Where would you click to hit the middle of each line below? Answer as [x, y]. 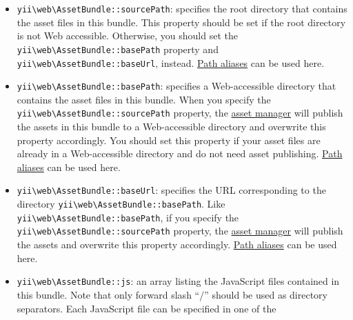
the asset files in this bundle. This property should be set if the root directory [181, 22]
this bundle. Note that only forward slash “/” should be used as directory [172, 294]
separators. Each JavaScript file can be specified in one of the [147, 308]
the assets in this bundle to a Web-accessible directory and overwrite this [171, 127]
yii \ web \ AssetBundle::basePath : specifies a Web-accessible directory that [176, 86]
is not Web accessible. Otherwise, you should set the [127, 36]
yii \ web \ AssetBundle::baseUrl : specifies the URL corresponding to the [171, 190]
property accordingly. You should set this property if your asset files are [169, 140]
